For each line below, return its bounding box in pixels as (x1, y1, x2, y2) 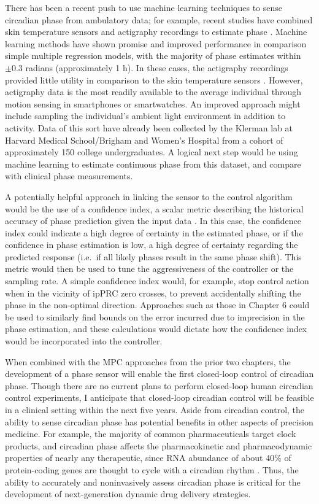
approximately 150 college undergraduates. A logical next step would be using (5, 145, 298, 158)
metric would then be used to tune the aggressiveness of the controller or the (5, 262, 294, 275)
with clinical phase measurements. (5, 169, 133, 182)
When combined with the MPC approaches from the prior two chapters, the (5, 355, 291, 368)
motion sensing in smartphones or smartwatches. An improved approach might (5, 97, 301, 110)
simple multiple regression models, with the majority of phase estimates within (5, 49, 301, 62)
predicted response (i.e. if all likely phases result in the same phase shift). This (5, 250, 302, 263)
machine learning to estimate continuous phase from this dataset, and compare (5, 157, 301, 170)
